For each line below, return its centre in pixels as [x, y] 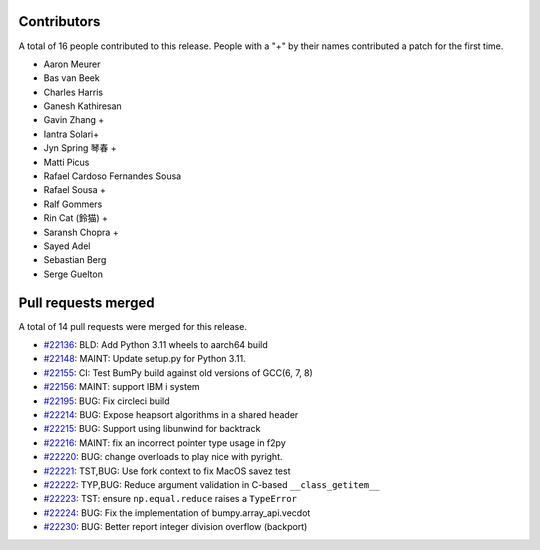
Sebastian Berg [75, 260]
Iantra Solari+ [71, 134]
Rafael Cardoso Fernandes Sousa [112, 176]
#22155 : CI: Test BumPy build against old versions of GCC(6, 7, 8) [178, 372]
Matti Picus [66, 162]
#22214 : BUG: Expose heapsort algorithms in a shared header [171, 415]
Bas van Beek [71, 78]
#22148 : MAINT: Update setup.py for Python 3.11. [144, 359]
